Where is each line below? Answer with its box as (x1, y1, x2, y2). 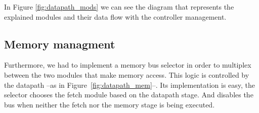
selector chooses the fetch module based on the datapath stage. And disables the (4, 89, 253, 100)
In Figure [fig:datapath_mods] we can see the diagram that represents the (4, 2, 234, 12)
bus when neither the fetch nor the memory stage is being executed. (4, 99, 215, 109)
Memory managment (4, 36, 115, 51)
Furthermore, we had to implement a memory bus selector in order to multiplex (4, 60, 251, 70)
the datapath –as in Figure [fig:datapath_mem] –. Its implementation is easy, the (4, 79, 255, 90)
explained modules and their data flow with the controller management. (4, 11, 227, 22)
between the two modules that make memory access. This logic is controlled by (4, 69, 249, 80)
